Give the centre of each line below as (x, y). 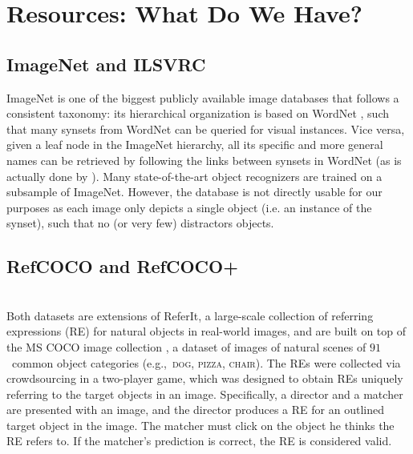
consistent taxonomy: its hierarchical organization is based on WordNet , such (198, 113)
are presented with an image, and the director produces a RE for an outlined (195, 410)
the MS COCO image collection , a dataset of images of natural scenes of (186, 346)
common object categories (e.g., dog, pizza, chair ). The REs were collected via (206, 362)
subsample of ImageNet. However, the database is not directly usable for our (194, 192)
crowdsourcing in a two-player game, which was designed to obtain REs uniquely (205, 378)
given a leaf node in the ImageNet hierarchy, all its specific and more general (195, 145)
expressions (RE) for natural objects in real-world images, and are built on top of (206, 331)
